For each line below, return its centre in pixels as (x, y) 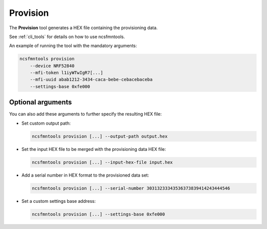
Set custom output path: (46, 123)
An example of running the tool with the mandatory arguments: (73, 46)
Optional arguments (41, 102)
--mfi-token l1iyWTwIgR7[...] (67, 73)
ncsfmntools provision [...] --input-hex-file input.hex (102, 162)
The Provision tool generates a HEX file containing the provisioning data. (83, 28)
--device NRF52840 (52, 66)
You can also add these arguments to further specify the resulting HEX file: (86, 114)
